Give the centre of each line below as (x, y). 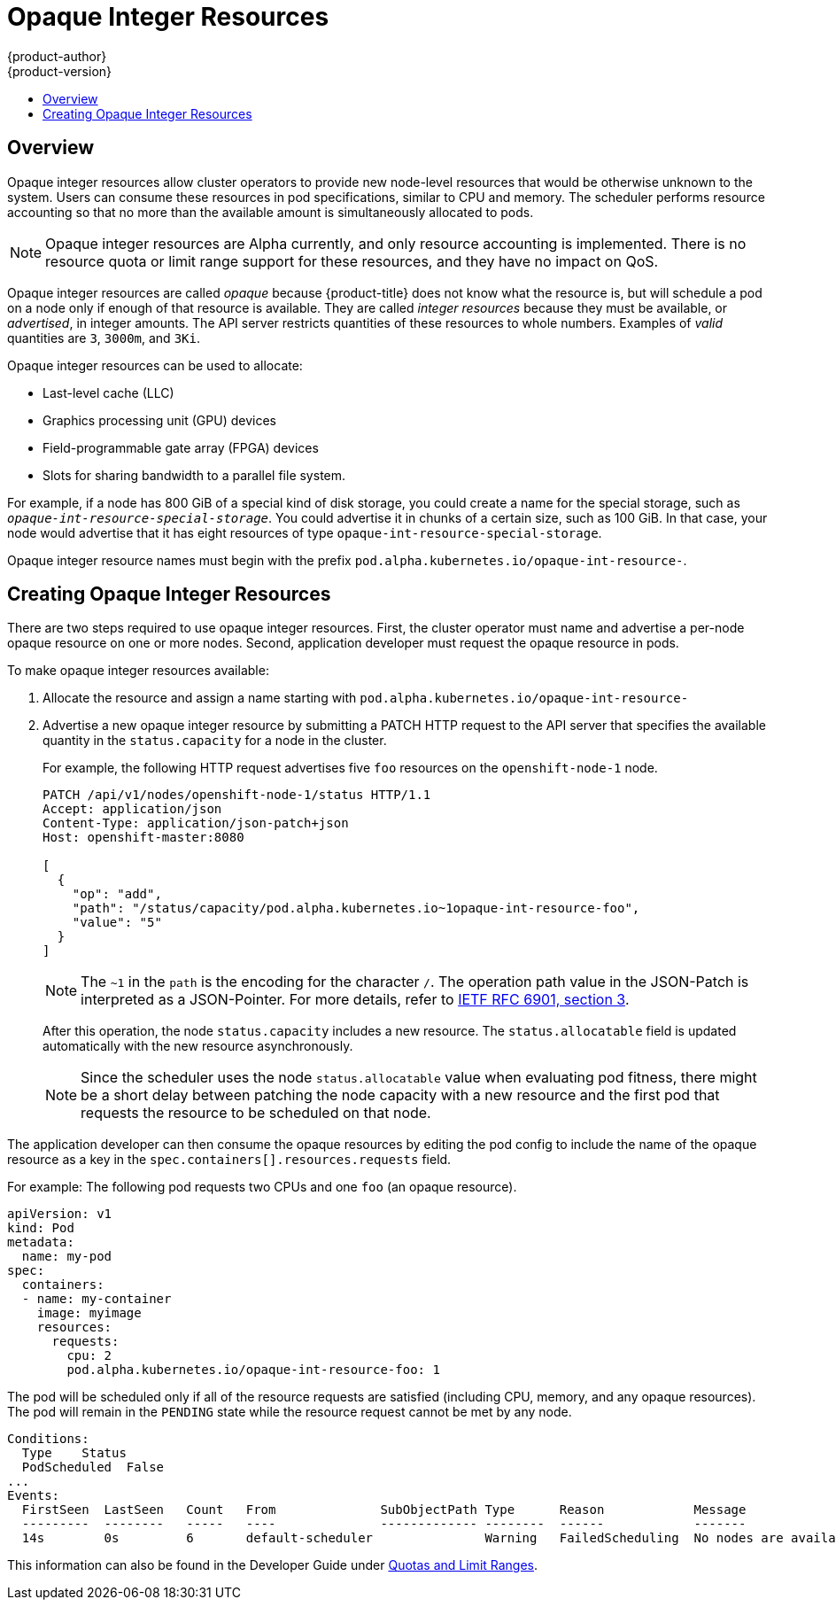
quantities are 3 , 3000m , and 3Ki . (104, 338)
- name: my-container (97, 1299)
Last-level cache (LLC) (108, 392)
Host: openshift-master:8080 (143, 838)
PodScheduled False (93, 1467)
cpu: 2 (89, 1356)
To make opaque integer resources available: (138, 671)
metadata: (41, 1242)
